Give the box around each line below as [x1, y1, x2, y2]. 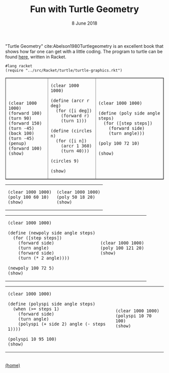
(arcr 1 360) [61, 143, 92, 149]
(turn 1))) [61, 118, 87, 124]
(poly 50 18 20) [56, 194, 96, 200]
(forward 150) [8, 120, 42, 126]
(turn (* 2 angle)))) [18, 255, 70, 261]
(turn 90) [8, 115, 32, 121]
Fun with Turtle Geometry [30, 4, 139, 15]
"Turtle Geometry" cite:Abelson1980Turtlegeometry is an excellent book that [5, 43, 163, 49]
